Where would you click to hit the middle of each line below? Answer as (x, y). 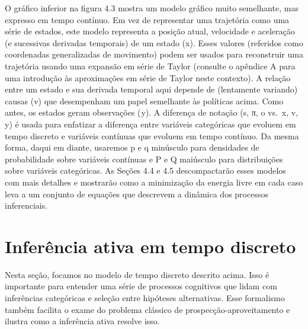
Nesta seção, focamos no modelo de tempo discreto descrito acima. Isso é (137, 274)
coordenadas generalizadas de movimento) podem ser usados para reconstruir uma (154, 54)
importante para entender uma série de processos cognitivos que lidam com (141, 286)
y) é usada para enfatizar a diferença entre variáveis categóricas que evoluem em (150, 124)
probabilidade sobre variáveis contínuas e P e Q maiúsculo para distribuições (144, 159)
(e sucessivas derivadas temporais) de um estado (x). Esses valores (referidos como (154, 42)
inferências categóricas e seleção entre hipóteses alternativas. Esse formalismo (145, 298)
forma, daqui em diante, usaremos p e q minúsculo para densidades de (132, 147)
